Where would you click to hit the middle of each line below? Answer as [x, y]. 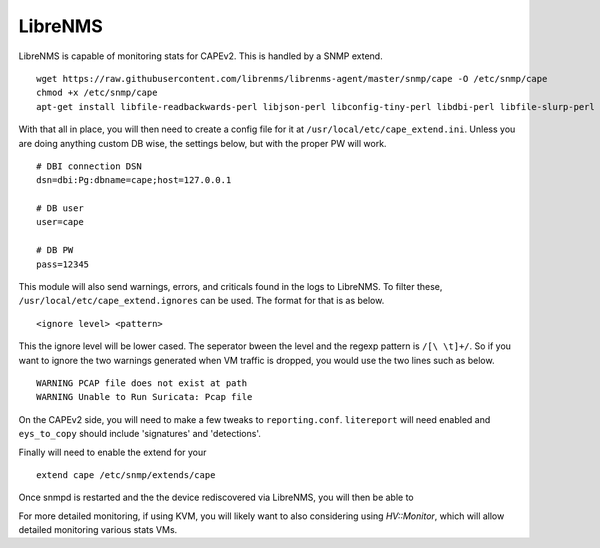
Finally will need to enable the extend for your [112, 452]
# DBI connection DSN [89, 166]
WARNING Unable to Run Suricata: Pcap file [144, 397]
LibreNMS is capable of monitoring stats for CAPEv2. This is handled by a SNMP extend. [201, 56]
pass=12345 [63, 264]
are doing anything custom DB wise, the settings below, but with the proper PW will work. [202, 143]
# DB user [60, 208]
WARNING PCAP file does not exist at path [142, 383]
